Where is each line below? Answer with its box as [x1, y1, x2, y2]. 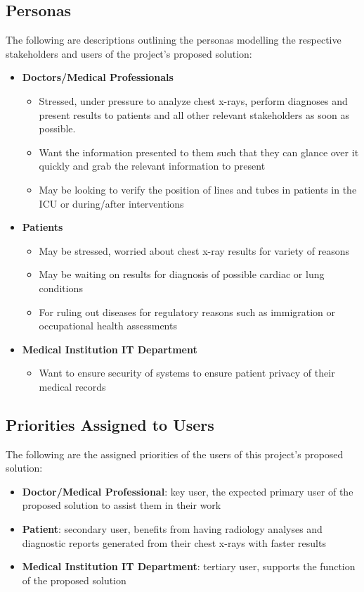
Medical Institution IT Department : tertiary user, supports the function [22, 559, 356, 574]
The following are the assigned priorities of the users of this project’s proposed [6, 446, 344, 461]
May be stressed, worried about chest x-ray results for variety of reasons [39, 243, 350, 258]
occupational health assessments [39, 318, 177, 333]
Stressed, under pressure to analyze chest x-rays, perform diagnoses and [39, 93, 348, 108]
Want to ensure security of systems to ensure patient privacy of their [39, 365, 335, 380]
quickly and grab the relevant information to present [39, 158, 266, 173]
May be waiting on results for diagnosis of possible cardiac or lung [39, 267, 325, 282]
